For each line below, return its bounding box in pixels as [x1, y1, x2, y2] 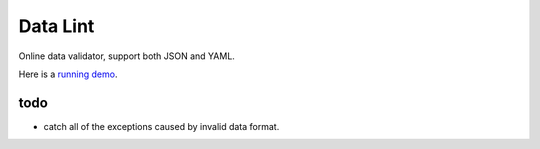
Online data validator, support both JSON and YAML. [18, 50, 235, 62]
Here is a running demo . [18, 68, 118, 80]
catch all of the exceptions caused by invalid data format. [43, 120, 280, 132]
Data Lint [18, 15, 95, 37]
